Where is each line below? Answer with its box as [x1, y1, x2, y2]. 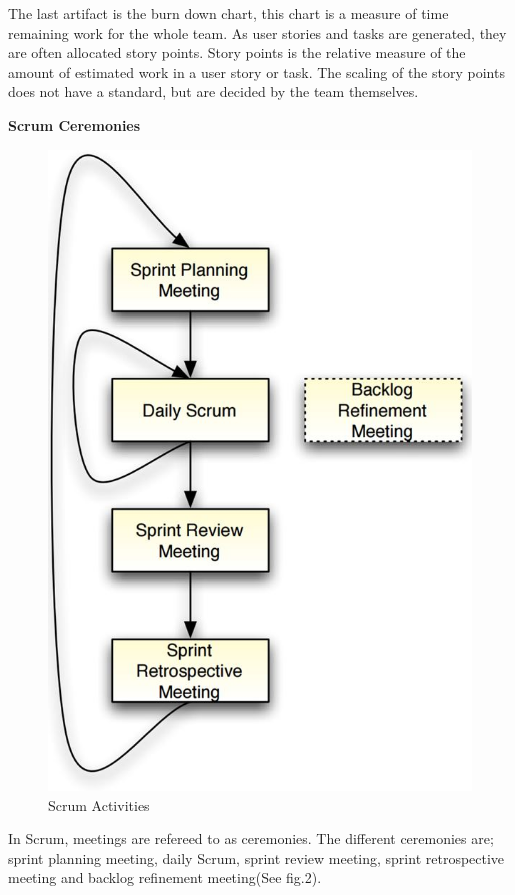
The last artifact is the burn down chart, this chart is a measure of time [8, 3, 449, 23]
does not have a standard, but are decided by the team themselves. [8, 81, 419, 102]
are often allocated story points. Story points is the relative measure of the [8, 42, 466, 63]
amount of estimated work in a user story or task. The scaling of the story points [8, 61, 505, 82]
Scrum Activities [48, 794, 150, 815]
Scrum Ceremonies [8, 114, 141, 135]
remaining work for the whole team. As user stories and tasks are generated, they [8, 22, 507, 43]
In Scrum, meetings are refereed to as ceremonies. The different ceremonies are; [8, 828, 494, 849]
